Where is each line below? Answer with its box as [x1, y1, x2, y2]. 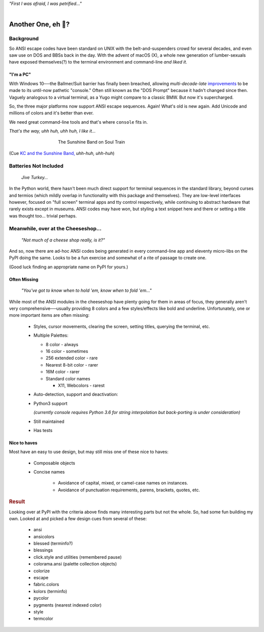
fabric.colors [33, 582, 60, 588]
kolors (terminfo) [33, 588, 67, 594]
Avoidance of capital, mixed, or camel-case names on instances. [58, 480, 188, 486]
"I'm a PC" [9, 71, 31, 78]
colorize [33, 567, 50, 574]
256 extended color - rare [45, 355, 98, 361]
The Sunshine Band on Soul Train [58, 139, 125, 145]
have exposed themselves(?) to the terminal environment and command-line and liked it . [9, 59, 188, 65]
